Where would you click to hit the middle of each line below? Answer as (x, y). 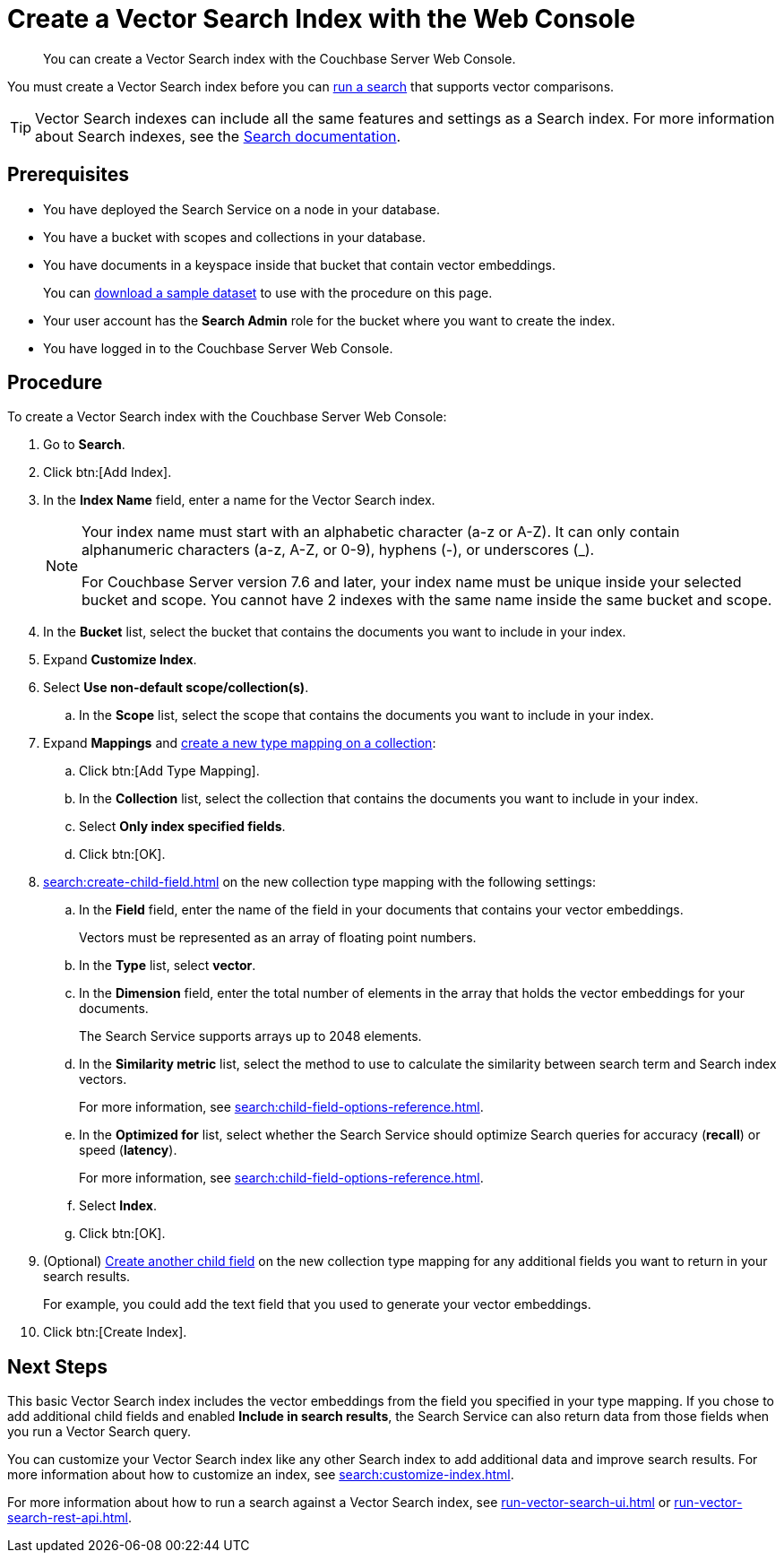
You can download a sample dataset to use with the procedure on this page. (268, 292)
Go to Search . (84, 445)
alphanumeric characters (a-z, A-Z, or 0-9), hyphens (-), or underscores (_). (338, 550)
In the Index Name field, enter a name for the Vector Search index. (239, 500)
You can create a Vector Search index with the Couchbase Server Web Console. (280, 58)
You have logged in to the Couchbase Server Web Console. (218, 348)
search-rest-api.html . (70, 1518)
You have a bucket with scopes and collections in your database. (234, 237)
